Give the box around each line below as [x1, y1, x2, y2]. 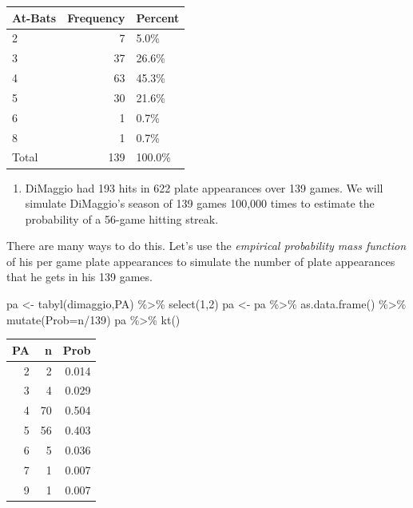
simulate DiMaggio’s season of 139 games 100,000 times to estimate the [25, 195, 375, 212]
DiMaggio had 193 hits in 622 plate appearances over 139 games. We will [25, 179, 383, 196]
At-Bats [12, 9, 57, 26]
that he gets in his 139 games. [6, 268, 153, 285]
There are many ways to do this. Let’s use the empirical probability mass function [6, 237, 407, 254]
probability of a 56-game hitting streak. [25, 210, 219, 227]
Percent [136, 9, 180, 26]
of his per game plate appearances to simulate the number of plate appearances [6, 252, 395, 269]
